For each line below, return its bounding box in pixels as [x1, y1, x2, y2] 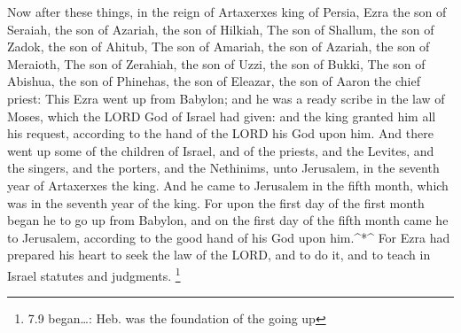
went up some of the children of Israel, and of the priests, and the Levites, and [7, 141, 434, 159]
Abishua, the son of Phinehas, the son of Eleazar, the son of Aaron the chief [7, 72, 420, 90]
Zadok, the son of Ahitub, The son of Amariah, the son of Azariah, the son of [7, 37, 430, 56]
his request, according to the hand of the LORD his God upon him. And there [7, 124, 434, 143]
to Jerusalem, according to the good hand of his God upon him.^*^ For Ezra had [7, 228, 450, 246]
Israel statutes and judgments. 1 [7, 263, 181, 284]
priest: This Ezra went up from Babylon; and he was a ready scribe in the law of [7, 89, 445, 107]
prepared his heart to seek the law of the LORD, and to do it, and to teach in [7, 245, 431, 264]
